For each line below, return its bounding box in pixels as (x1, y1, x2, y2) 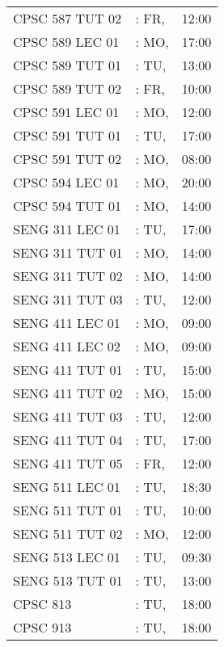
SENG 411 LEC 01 (13, 313, 120, 332)
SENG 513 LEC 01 (13, 548, 120, 566)
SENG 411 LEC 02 (13, 337, 120, 355)
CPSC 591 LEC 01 (13, 103, 120, 121)
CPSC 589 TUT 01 (13, 56, 121, 74)
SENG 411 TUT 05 (13, 454, 123, 473)
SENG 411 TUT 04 (13, 431, 123, 449)
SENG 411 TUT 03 (13, 407, 123, 426)
